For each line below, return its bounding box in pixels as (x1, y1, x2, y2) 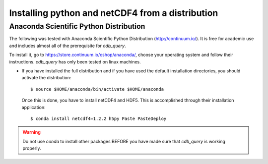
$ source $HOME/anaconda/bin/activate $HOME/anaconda (30, 86, 164, 92)
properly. (22, 145, 41, 151)
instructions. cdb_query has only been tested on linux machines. (9, 58, 141, 64)
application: (21, 104, 46, 110)
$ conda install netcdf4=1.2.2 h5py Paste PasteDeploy (30, 115, 167, 121)
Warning (22, 129, 41, 135)
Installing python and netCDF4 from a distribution (9, 7, 218, 18)
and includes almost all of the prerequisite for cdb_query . (9, 43, 126, 49)
